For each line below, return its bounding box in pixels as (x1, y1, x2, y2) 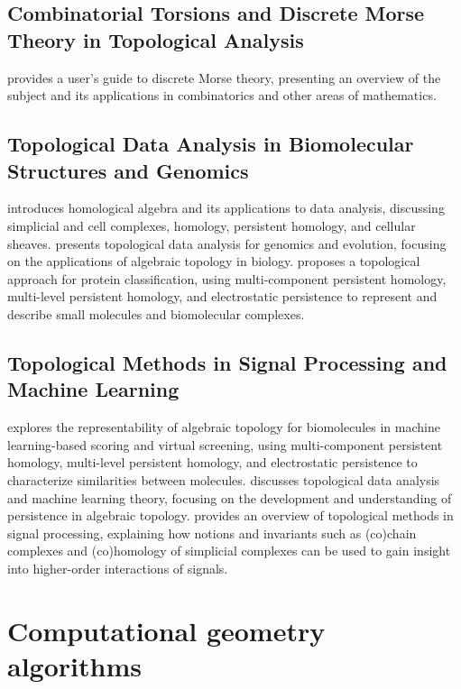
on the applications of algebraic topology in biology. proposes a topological (7, 252, 420, 271)
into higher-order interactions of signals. (7, 558, 228, 577)
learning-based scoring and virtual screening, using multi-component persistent (7, 435, 443, 454)
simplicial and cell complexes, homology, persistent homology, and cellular (7, 216, 416, 234)
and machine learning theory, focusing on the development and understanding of (7, 488, 452, 507)
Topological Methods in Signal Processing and (7, 348, 447, 376)
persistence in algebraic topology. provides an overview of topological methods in (7, 506, 454, 525)
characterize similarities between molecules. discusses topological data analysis (7, 470, 440, 489)
